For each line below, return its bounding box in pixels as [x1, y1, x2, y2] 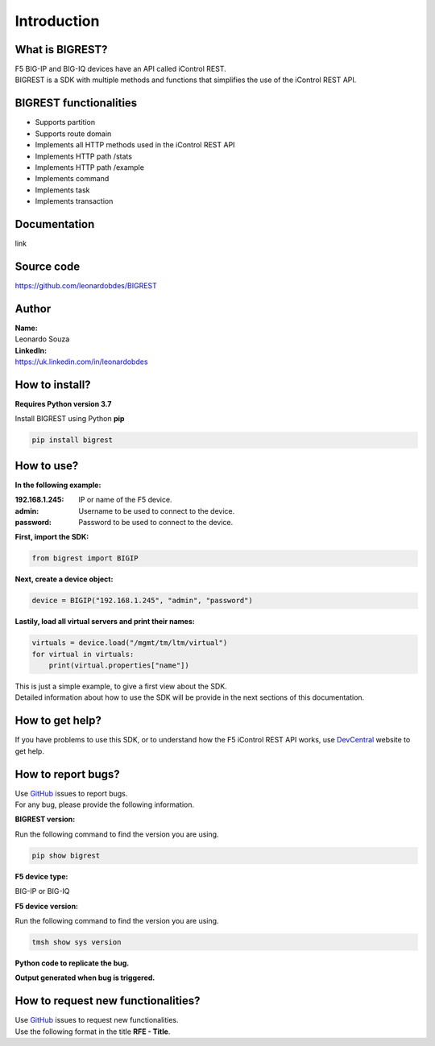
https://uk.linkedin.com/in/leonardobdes [14, 357, 148, 366]
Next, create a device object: [14, 574, 114, 584]
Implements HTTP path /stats [35, 151, 133, 161]
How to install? [14, 378, 92, 391]
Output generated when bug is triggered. [14, 973, 155, 982]
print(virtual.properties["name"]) [48, 661, 189, 670]
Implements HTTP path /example [35, 162, 145, 172]
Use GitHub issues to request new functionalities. [14, 1015, 179, 1025]
